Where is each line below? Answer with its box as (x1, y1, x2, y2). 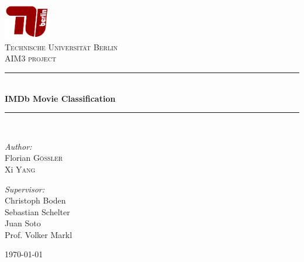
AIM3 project (5, 52, 57, 64)
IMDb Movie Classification (5, 92, 116, 104)
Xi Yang (5, 163, 36, 175)
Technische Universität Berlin (5, 40, 118, 53)
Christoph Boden (5, 194, 66, 206)
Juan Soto (5, 217, 41, 229)
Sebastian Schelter (5, 205, 70, 218)
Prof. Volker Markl (5, 228, 72, 240)
